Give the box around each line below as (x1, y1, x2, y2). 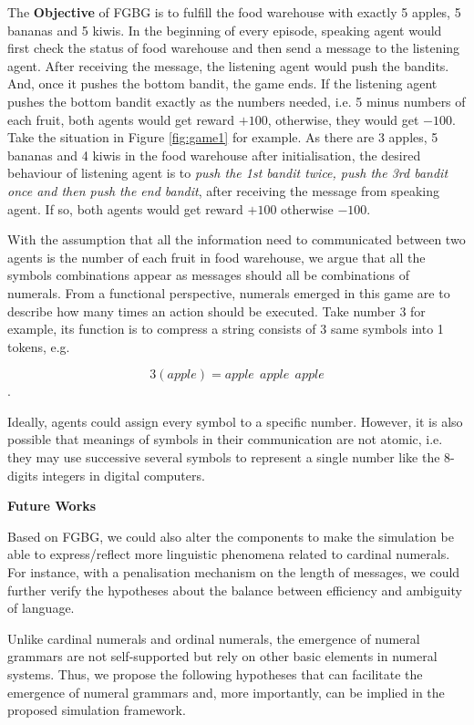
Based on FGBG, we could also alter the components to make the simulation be (7, 526, 454, 545)
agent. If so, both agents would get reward (7, 199, 243, 218)
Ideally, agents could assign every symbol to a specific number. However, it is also (7, 411, 463, 430)
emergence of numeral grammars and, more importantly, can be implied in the (7, 682, 445, 701)
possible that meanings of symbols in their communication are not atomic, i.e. (7, 430, 443, 449)
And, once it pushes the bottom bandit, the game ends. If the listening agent (7, 74, 438, 93)
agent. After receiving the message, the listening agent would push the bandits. (7, 56, 449, 75)
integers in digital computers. (42, 465, 205, 484)
